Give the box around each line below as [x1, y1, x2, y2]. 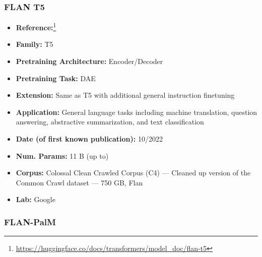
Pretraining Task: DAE [16, 73, 96, 83]
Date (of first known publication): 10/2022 [16, 134, 163, 144]
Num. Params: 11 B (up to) [16, 150, 109, 161]
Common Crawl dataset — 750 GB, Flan [16, 177, 143, 187]
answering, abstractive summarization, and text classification [16, 116, 204, 127]
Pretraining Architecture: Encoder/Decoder [16, 56, 163, 67]
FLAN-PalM [4, 215, 56, 228]
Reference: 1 [16, 21, 56, 32]
